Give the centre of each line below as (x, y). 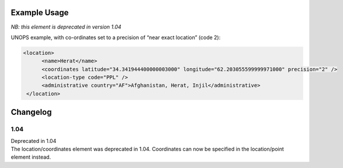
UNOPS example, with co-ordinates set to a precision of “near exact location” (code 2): (116, 37)
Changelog (31, 112)
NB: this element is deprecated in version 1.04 (66, 27)
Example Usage (40, 13)
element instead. (31, 157)
